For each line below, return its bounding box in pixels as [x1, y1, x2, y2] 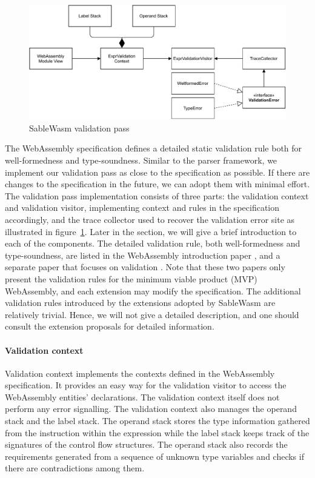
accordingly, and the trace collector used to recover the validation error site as [5, 213, 295, 225]
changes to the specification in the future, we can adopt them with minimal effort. [5, 178, 310, 190]
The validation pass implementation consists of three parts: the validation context [5, 189, 309, 202]
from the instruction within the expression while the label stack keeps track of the [5, 426, 310, 439]
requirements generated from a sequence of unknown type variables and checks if [5, 450, 304, 462]
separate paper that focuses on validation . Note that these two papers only [5, 261, 285, 273]
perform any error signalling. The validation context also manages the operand [5, 402, 297, 415]
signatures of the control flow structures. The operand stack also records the [5, 438, 288, 451]
